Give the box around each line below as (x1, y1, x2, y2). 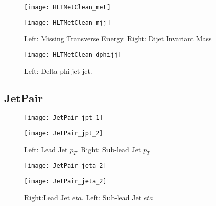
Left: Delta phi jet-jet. (24, 65, 92, 76)
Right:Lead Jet (24, 192, 70, 202)
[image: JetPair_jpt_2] (24, 130, 103, 137)
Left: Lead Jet (24, 144, 68, 154)
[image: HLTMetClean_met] (24, 4, 111, 11)
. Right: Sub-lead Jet (76, 144, 141, 154)
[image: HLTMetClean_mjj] (24, 19, 111, 26)
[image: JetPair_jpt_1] (24, 114, 103, 122)
